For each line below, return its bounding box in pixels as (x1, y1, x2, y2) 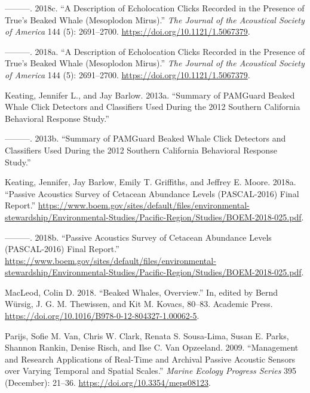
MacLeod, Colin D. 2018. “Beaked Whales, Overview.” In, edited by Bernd (5, 285, 278, 298)
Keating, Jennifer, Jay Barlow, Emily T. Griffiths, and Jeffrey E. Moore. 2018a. (5, 176, 296, 188)
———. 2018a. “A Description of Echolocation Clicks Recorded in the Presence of (5, 45, 305, 57)
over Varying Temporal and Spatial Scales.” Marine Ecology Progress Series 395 (5, 364, 297, 377)
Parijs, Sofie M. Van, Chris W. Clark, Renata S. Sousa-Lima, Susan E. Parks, (5, 329, 289, 342)
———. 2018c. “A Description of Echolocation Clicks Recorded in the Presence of (5, 2, 305, 14)
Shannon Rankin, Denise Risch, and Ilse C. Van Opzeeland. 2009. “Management (5, 341, 299, 354)
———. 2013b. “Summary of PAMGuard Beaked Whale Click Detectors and (5, 132, 286, 145)
